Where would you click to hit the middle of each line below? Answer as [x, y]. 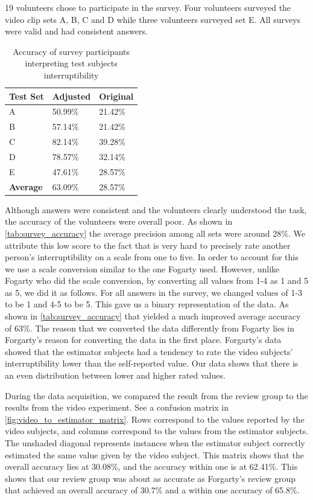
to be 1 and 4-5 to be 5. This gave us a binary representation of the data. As [147, 304]
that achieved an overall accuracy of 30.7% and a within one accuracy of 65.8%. [152, 490]
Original [116, 96]
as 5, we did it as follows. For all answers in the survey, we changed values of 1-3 [154, 292]
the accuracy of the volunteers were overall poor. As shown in [119, 221]
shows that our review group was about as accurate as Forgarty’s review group [150, 478]
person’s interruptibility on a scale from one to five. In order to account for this [152, 257]
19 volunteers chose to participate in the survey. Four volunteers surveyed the [148, 7]
